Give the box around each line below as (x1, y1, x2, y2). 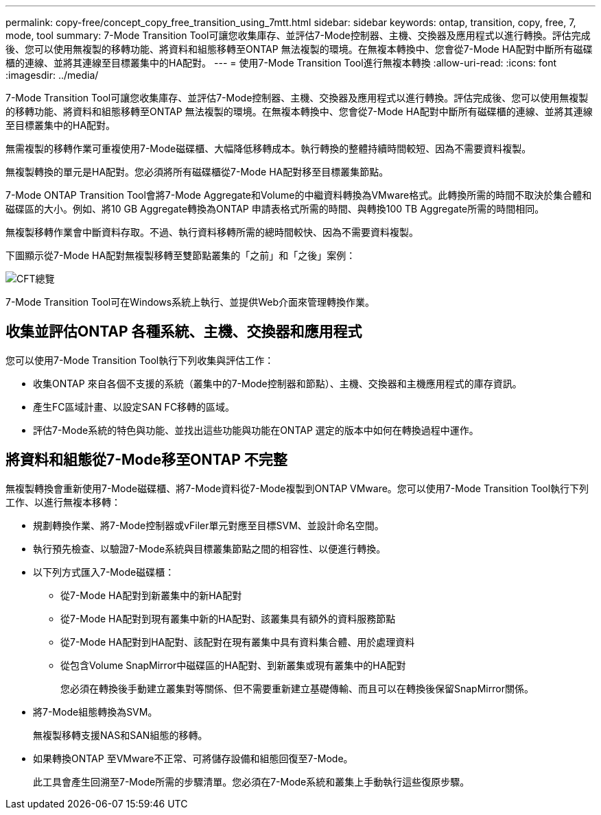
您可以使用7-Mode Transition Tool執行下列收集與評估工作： (5, 354, 274, 366)
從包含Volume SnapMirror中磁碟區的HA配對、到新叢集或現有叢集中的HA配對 (60, 659, 406, 671)
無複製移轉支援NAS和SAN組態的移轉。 (33, 729, 208, 741)
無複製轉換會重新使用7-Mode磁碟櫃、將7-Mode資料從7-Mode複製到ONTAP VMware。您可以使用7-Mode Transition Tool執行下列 (5, 482, 589, 494)
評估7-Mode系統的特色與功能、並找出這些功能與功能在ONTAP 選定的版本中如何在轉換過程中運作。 (33, 424, 479, 436)
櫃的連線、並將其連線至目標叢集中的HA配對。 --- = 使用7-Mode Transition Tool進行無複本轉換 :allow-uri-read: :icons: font (5, 57, 557, 69)
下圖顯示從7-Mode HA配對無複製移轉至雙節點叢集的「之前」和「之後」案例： (5, 250, 356, 261)
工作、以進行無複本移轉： (5, 496, 121, 508)
